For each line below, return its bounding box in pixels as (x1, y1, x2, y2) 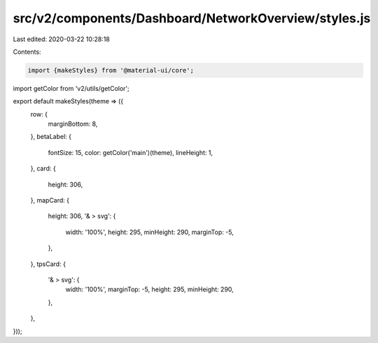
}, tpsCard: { (30, 259, 66, 268)
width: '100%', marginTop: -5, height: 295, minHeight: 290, (65, 285, 234, 293)
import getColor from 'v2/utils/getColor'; (13, 84, 129, 92)
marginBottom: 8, (48, 119, 98, 129)
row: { (30, 110, 48, 118)
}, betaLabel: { (30, 133, 72, 141)
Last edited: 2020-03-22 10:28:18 (13, 35, 110, 43)
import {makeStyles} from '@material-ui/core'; (27, 66, 194, 74)
